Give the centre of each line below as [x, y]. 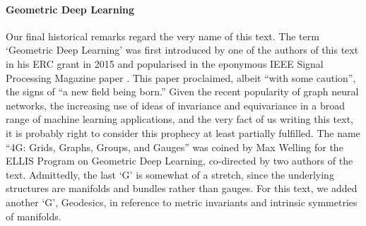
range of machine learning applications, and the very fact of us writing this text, [179, 119]
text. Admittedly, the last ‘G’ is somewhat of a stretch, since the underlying [170, 174]
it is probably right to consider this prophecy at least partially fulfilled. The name [183, 132]
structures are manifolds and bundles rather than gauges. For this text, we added [182, 188]
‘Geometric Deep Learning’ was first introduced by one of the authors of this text [182, 50]
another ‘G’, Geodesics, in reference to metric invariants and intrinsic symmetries [182, 202]
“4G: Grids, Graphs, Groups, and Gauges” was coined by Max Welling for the [175, 147]
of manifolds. [34, 216]
